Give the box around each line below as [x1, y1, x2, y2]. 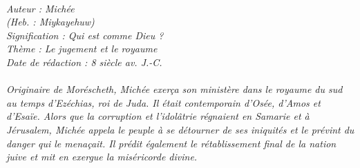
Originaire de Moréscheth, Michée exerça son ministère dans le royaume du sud [6, 82, 343, 96]
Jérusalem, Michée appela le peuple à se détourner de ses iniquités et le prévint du [6, 122, 354, 136]
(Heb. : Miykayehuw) [6, 14, 95, 29]
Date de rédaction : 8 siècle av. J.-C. [6, 54, 162, 69]
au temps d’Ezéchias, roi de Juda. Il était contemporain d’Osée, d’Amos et [6, 95, 321, 109]
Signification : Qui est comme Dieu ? [6, 28, 164, 42]
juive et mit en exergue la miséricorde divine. [6, 149, 198, 164]
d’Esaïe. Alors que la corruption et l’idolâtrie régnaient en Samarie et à [6, 109, 310, 123]
